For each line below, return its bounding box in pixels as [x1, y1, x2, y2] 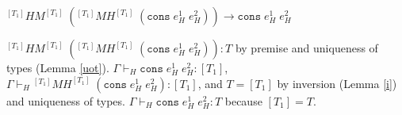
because [224, 92, 262, 109]
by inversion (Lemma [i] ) [277, 75, 397, 91]
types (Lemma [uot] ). [6, 59, 109, 75]
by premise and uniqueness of [235, 40, 378, 56]
